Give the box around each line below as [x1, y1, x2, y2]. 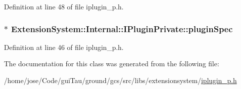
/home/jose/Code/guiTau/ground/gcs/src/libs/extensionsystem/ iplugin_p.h [4, 75, 237, 85]
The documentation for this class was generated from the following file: [4, 58, 219, 69]
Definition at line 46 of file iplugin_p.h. [4, 42, 124, 52]
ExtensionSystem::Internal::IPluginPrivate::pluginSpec [11, 22, 233, 35]
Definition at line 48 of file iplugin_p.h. [4, 1, 124, 11]
